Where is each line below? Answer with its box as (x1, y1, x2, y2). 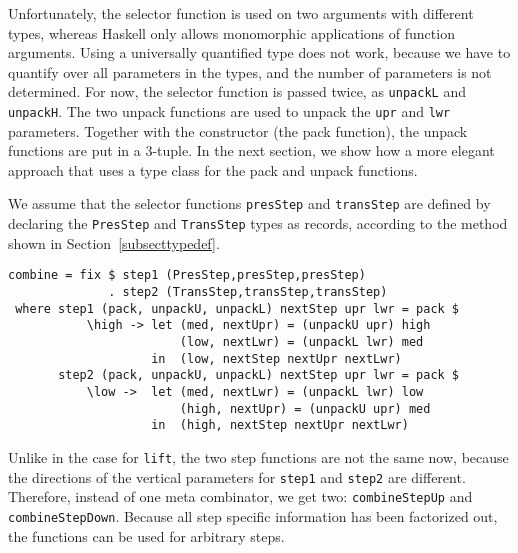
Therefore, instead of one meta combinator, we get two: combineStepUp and (8, 486, 473, 507)
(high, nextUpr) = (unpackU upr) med (179, 401, 431, 416)
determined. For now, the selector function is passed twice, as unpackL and (8, 81, 466, 102)
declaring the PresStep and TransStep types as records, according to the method (8, 213, 508, 234)
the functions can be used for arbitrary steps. (8, 525, 285, 546)
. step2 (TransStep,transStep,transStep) (108, 285, 388, 300)
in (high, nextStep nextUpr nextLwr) (151, 418, 409, 433)
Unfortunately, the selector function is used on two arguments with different (8, 3, 474, 23)
